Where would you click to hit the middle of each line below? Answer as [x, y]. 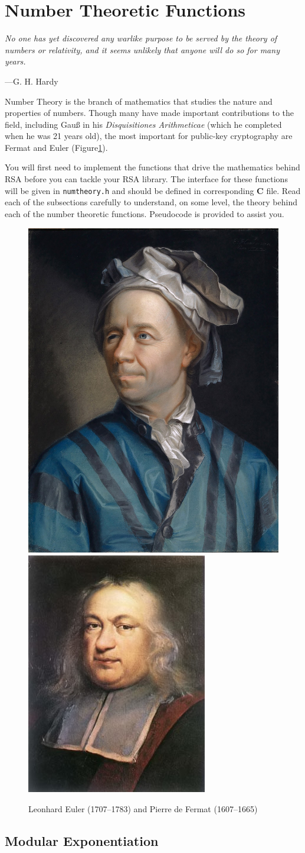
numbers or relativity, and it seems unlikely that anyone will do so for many [142, 49]
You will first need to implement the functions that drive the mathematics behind [152, 167]
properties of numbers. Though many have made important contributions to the [150, 113]
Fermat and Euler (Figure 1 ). [56, 147]
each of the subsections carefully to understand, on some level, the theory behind [151, 202]
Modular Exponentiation [82, 840]
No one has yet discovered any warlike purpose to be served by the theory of [141, 38]
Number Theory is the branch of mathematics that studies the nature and [139, 101]
